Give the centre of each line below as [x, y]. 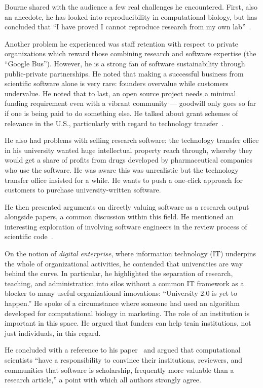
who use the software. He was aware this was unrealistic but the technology [122, 169]
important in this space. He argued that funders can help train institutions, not [128, 323]
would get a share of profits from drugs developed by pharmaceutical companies [128, 160]
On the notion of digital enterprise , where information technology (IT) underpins [130, 254]
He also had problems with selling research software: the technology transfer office [132, 140]
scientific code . [29, 236]
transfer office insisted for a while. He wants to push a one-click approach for [124, 180]
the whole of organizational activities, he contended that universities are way [124, 263]
